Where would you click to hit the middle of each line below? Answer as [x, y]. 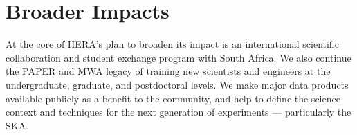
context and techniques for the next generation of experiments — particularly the [178, 112]
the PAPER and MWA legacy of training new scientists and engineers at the [168, 71]
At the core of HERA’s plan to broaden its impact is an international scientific [172, 44]
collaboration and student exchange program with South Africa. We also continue [178, 57]
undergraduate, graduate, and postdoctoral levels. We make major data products [177, 84]
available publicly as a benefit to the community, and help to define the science [173, 98]
